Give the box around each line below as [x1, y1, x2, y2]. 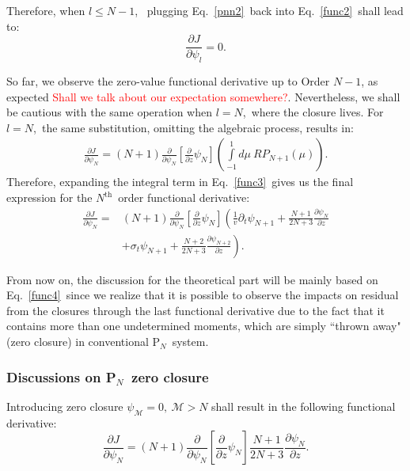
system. [172, 333, 209, 350]
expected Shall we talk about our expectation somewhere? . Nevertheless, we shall [6, 88, 401, 104]
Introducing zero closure [6, 397, 123, 414]
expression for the [6, 189, 93, 206]
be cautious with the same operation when [6, 104, 212, 120]
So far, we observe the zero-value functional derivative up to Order [6, 73, 330, 89]
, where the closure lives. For [242, 104, 384, 120]
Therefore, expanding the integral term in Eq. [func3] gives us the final [6, 173, 354, 190]
